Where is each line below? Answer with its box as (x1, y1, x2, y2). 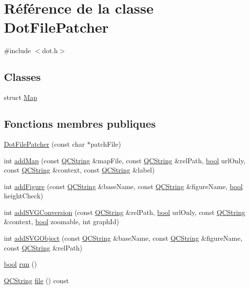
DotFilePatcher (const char (4, 138, 85, 149)
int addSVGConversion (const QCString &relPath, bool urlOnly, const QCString (4, 207, 246, 217)
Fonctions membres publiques (4, 116, 156, 131)
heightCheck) (4, 191, 43, 201)
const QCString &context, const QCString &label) (4, 165, 155, 175)
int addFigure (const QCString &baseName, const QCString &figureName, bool (4, 181, 243, 191)
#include (4, 45, 31, 56)
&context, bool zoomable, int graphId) (4, 216, 119, 227)
